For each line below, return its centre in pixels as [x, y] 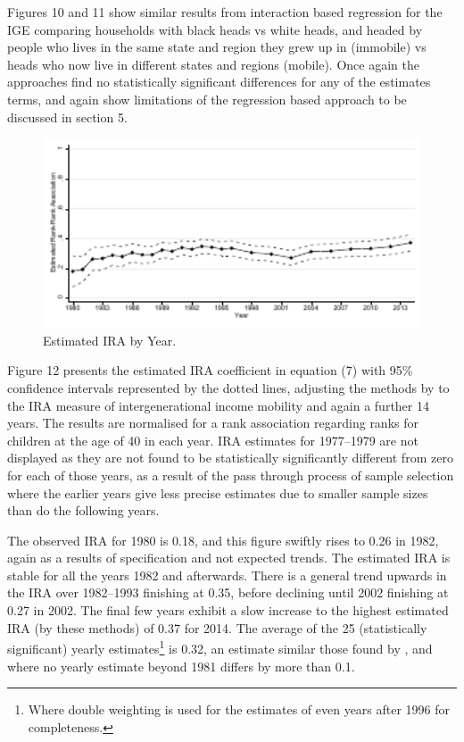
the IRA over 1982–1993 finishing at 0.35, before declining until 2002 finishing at [228, 592]
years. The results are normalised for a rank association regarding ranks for [213, 423]
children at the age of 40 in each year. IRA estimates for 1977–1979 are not [213, 440]
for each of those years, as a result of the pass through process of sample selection [231, 475]
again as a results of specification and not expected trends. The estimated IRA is [229, 558]
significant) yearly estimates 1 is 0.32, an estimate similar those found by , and [220, 647]
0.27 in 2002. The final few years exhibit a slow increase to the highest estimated [228, 610]
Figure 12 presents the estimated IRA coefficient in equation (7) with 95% [210, 370]
